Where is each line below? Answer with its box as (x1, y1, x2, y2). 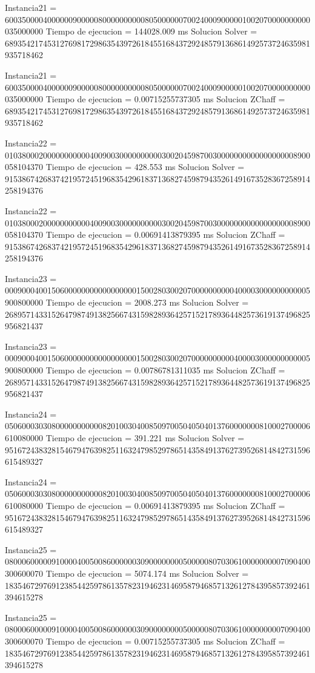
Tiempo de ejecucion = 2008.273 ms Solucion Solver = (45, 296, 249, 309)
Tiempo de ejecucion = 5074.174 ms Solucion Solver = (45, 566, 249, 579)
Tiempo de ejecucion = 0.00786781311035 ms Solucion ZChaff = (45, 364, 285, 376)
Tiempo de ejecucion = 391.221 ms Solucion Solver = (45, 432, 245, 444)
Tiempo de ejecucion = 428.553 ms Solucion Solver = (45, 160, 245, 173)
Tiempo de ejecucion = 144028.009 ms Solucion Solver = (45, 25, 257, 38)
